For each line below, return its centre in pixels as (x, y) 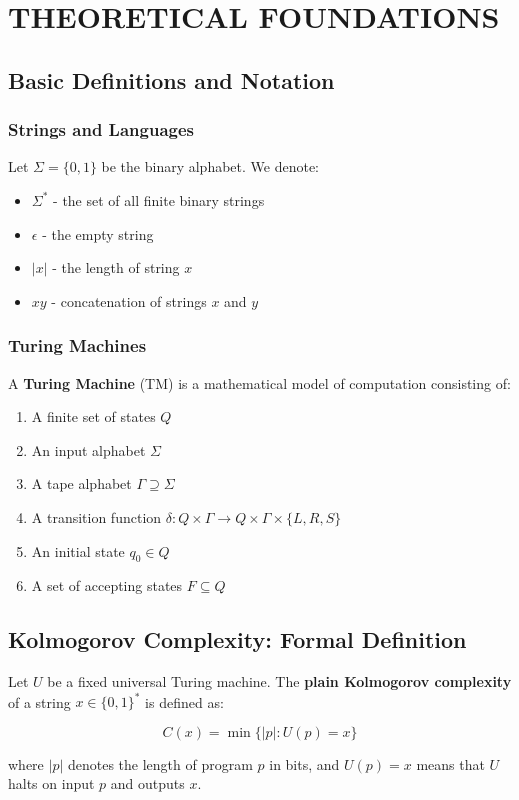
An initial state (78, 550)
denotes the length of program (160, 763)
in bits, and (304, 763)
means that (450, 763)
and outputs (147, 783)
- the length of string (116, 267)
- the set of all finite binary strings (159, 199)
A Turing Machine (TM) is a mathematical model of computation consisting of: (259, 382)
